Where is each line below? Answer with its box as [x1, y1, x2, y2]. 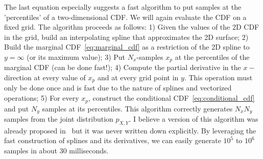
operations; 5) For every [4, 93, 79, 103]
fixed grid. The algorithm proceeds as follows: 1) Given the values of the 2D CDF [4, 21, 259, 32]
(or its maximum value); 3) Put [27, 51, 126, 62]
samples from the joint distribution [4, 113, 113, 124]
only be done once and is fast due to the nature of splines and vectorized [4, 82, 232, 93]
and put [4, 103, 29, 113]
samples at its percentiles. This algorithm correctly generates [42, 103, 233, 113]
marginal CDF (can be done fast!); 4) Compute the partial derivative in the [4, 62, 241, 73]
